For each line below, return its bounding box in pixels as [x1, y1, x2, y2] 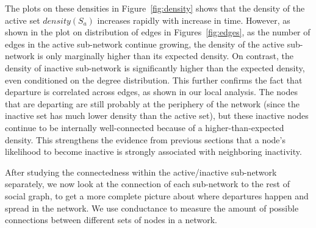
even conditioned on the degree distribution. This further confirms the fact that [5, 73, 303, 86]
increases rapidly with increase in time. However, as [97, 13, 290, 26]
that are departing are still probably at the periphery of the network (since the [5, 97, 300, 110]
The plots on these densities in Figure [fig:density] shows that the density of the [5, 2, 305, 14]
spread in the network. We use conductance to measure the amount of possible [5, 201, 299, 214]
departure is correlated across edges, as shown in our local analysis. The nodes [5, 85, 298, 98]
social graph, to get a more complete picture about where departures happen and [5, 189, 309, 202]
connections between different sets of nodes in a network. [5, 213, 218, 226]
